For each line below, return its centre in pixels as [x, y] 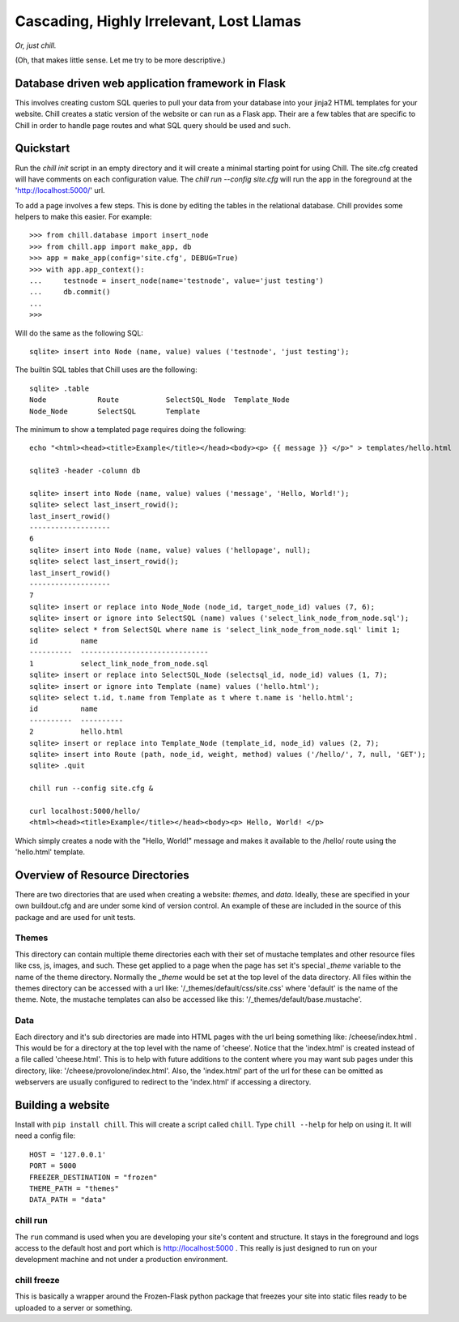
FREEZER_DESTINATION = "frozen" [93, 1177]
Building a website [62, 1105]
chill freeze [37, 1281]
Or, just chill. [36, 45]
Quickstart [42, 149]
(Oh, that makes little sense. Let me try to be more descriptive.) [120, 60]
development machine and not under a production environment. [121, 1260]
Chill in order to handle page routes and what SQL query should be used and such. [153, 125]
